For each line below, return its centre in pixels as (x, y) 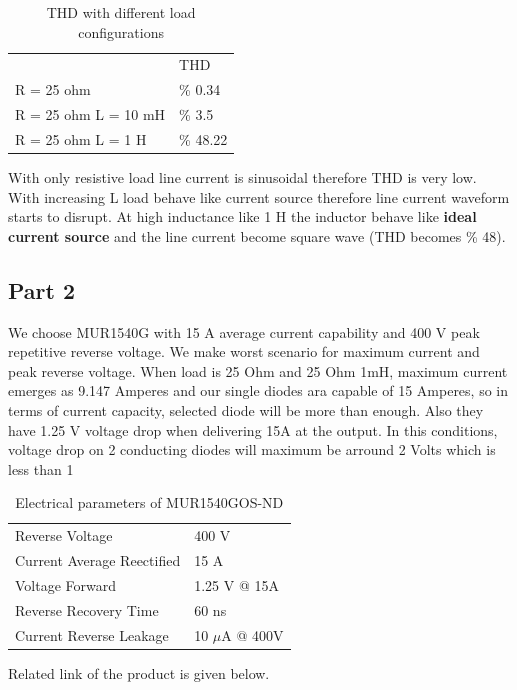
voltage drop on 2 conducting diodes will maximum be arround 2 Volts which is (252, 449)
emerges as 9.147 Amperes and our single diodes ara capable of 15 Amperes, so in (258, 390)
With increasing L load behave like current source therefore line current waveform (259, 196)
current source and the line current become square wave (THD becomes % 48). (257, 235)
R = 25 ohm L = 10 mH (90, 114)
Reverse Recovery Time (87, 609)
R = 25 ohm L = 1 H (81, 138)
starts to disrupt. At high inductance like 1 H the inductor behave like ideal (242, 216)
